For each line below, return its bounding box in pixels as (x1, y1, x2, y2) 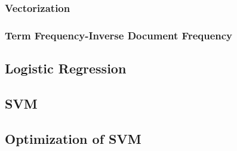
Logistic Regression (5, 59, 127, 78)
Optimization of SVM (5, 129, 141, 147)
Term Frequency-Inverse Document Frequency (5, 27, 233, 42)
